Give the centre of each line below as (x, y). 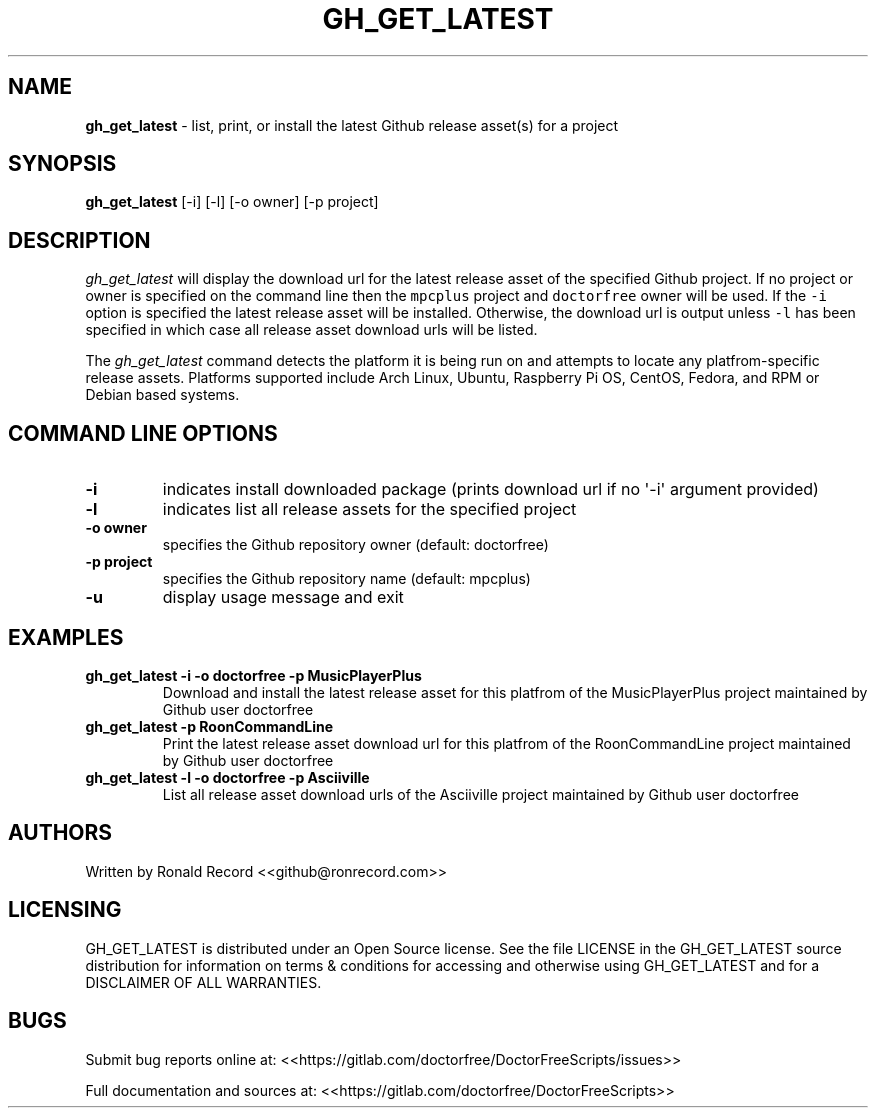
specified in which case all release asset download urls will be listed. (311, 330)
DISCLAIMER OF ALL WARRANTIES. (203, 982)
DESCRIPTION (79, 240)
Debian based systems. (162, 395)
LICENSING (65, 910)
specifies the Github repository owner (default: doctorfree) (355, 545)
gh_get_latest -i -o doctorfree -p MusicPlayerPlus (253, 675)
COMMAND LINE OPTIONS (143, 433)
